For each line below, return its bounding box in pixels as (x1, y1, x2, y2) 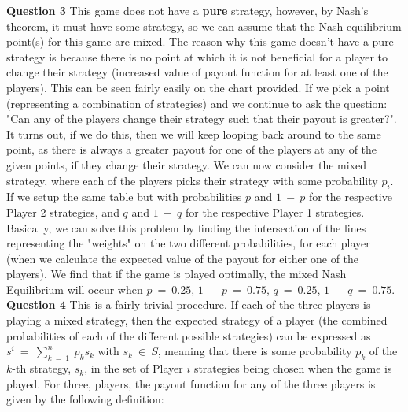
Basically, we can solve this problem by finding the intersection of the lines (6, 219, 366, 236)
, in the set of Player (84, 360, 183, 377)
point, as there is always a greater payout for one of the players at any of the (6, 141, 377, 158)
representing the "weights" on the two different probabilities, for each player (6, 235, 370, 251)
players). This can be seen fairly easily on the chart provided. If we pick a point (6, 79, 390, 95)
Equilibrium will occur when (6, 280, 143, 297)
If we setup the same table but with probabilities (6, 188, 242, 205)
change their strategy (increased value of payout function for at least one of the (6, 64, 388, 80)
